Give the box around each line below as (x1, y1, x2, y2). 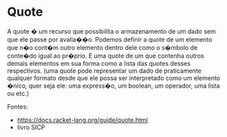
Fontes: (7, 102, 29, 110)
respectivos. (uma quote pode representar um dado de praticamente (7, 66, 202, 75)
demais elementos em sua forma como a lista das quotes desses (7, 59, 191, 67)
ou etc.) (7, 89, 30, 97)
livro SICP (17, 123, 45, 131)
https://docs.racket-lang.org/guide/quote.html (17, 116, 148, 124)
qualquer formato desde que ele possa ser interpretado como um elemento (7, 73, 221, 82)
